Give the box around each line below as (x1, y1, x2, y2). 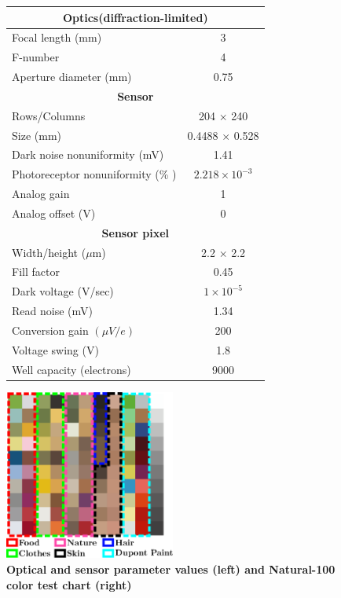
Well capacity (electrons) (12, 361, 131, 377)
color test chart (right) (6, 576, 132, 592)
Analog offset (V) (12, 204, 96, 221)
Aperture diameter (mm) (12, 68, 132, 85)
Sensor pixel (101, 224, 170, 240)
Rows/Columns (12, 107, 86, 123)
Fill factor (12, 263, 60, 280)
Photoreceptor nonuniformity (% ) (12, 166, 177, 182)
